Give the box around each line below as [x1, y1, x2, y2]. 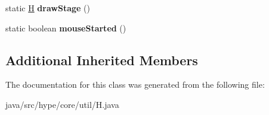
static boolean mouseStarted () [5, 21, 126, 34]
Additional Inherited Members [5, 50, 198, 69]
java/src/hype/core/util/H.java [5, 98, 119, 110]
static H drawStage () [5, 2, 90, 14]
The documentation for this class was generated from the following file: [5, 78, 265, 91]
